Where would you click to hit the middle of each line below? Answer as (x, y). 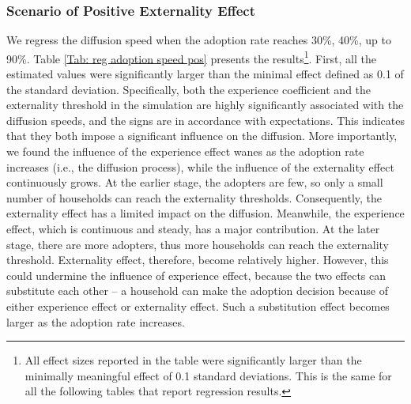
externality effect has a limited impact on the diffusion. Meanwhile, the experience (205, 213)
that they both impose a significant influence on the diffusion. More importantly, (202, 136)
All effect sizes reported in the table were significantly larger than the (193, 360)
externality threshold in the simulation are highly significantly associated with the (205, 105)
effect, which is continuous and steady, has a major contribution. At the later (193, 228)
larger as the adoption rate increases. (96, 321)
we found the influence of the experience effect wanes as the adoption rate (185, 151)
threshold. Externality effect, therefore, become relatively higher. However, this (198, 260)
